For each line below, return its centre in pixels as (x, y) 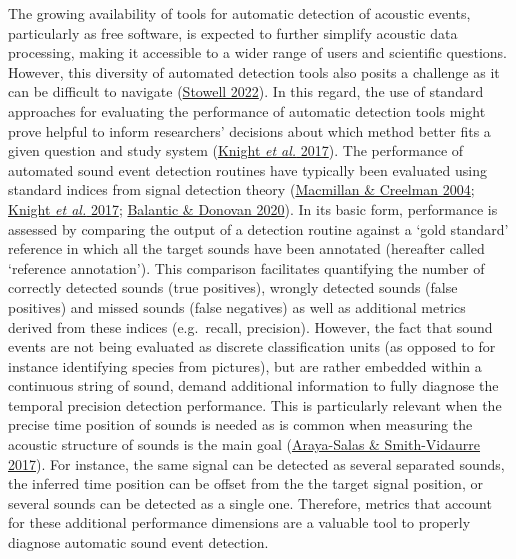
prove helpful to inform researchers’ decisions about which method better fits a (249, 130)
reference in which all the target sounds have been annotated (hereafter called (246, 248)
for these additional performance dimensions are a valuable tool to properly (239, 522)
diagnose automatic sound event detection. (138, 542)
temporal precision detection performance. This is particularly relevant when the (255, 404)
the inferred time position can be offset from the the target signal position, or (245, 483)
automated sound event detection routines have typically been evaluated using (247, 169)
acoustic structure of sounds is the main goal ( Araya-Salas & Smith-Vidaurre (244, 444)
